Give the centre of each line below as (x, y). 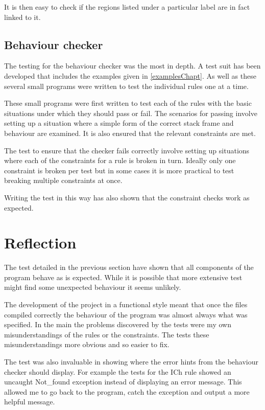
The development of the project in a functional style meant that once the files (126, 304)
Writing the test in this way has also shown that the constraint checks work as (127, 197)
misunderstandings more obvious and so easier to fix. (87, 344)
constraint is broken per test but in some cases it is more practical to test (119, 170)
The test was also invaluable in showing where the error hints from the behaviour (131, 361)
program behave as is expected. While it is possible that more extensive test (123, 277)
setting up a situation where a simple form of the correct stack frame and (119, 123)
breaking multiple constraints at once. (63, 180)
